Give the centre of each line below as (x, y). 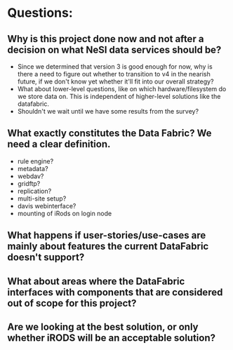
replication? (34, 191)
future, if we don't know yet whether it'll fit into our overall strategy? (115, 81)
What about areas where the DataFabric (96, 281)
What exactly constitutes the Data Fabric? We (109, 134)
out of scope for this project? (72, 303)
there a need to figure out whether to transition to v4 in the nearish (114, 74)
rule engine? (35, 161)
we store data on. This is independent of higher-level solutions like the (119, 96)
